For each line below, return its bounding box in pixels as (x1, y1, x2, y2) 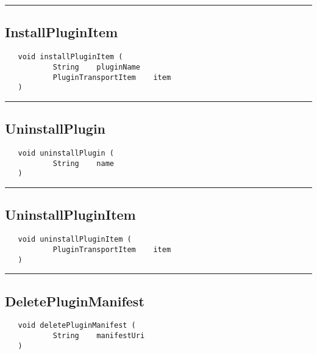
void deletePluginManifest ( (18, 321, 136, 330)
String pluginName (52, 62, 140, 71)
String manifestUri (52, 331, 145, 341)
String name (52, 159, 114, 168)
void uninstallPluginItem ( (18, 235, 132, 244)
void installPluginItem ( (18, 52, 123, 62)
